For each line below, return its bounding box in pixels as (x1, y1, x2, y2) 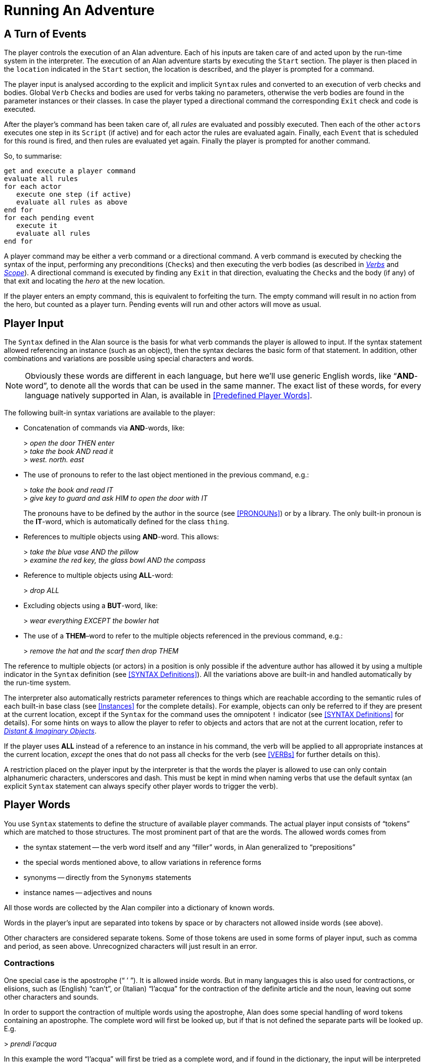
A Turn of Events (4, 27, 87, 40)
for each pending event (4, 214, 95, 222)
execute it (16, 222, 58, 230)
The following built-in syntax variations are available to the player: (4, 409, 215, 417)
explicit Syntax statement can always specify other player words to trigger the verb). (4, 782, 278, 791)
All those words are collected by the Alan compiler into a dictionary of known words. (4, 903, 275, 912)
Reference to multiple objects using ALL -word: (23, 571, 173, 580)
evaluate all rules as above (16, 198, 127, 206)
